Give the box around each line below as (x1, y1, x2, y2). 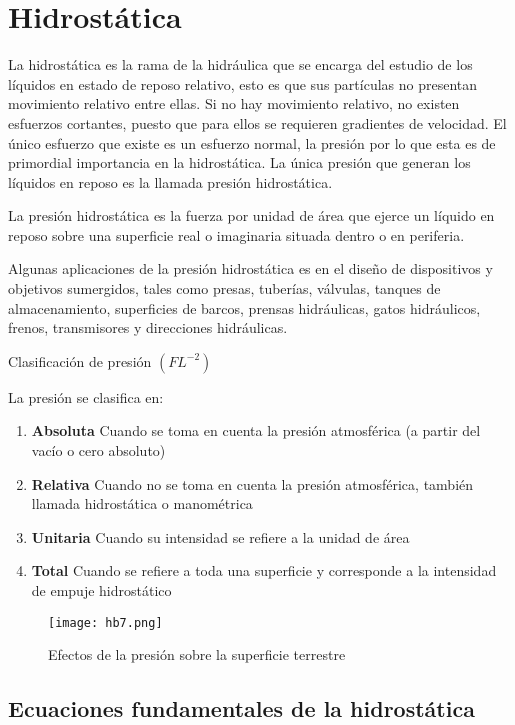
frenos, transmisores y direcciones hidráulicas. (8, 317, 288, 338)
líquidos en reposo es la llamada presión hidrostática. (8, 171, 333, 192)
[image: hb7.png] (48, 615, 163, 630)
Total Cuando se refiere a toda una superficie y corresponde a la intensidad (31, 560, 497, 581)
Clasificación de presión (8, 350, 152, 371)
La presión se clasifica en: (8, 386, 164, 407)
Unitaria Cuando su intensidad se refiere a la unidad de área (31, 526, 410, 547)
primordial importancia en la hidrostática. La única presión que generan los (8, 152, 471, 173)
